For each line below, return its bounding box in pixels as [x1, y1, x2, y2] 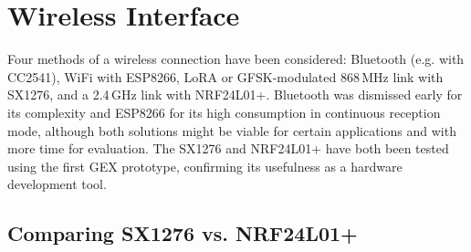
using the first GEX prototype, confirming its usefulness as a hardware [7, 156, 403, 175]
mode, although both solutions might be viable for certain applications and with [7, 121, 456, 140]
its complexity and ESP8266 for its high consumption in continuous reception [7, 102, 441, 121]
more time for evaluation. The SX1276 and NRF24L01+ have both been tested [7, 139, 449, 158]
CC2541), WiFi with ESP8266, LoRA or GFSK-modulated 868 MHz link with [7, 67, 444, 86]
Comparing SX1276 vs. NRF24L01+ [7, 219, 358, 247]
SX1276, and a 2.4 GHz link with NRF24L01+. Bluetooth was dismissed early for [7, 85, 463, 104]
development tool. [7, 174, 107, 194]
